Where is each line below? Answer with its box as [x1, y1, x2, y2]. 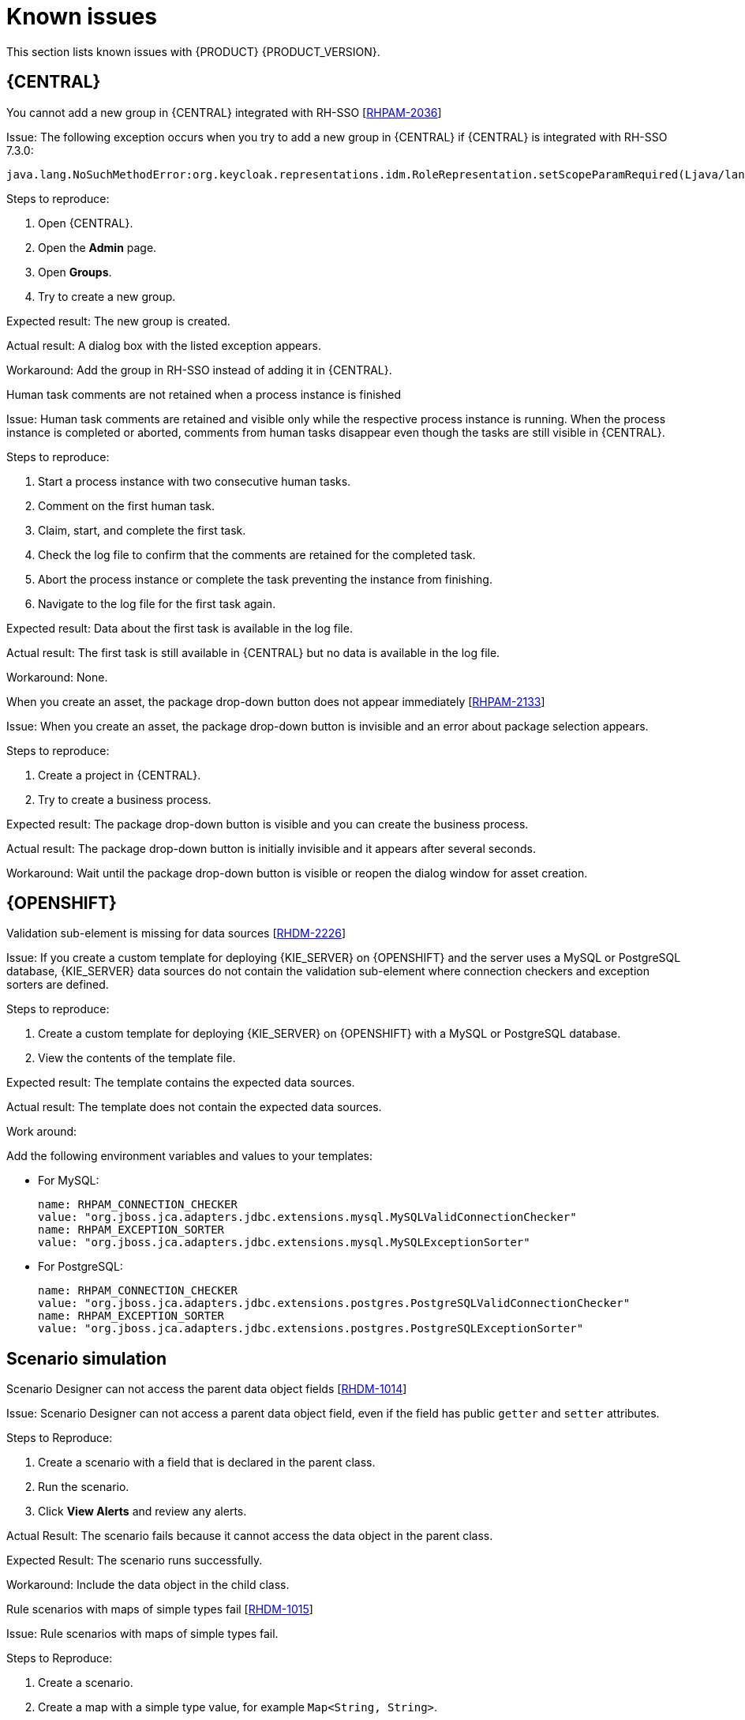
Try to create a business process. [38, 792, 212, 806]
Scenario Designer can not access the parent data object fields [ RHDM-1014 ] [6, 1382, 407, 1396]
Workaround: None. [6, 670, 108, 684]
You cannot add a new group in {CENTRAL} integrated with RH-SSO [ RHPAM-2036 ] [6, 105, 442, 119]
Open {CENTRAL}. [38, 216, 133, 230]
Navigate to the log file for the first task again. [38, 596, 276, 610]
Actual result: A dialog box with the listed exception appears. [6, 338, 321, 352]
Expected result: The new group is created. [6, 314, 230, 328]
